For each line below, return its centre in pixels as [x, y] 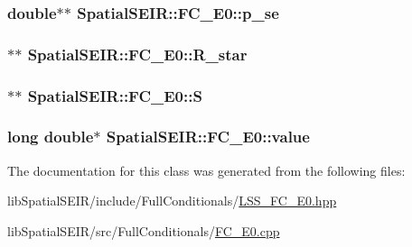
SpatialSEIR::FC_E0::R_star [137, 54]
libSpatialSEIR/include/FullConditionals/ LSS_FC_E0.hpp [172, 201]
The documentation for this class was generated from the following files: [206, 170]
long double [51, 137]
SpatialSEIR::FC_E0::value [208, 137]
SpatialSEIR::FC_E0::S [115, 95]
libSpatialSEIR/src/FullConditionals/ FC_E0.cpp [144, 230]
